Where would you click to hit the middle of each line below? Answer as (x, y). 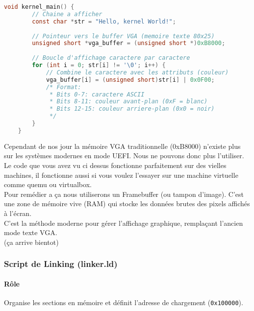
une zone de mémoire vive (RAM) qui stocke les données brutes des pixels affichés (127, 203)
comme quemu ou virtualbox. (48, 184)
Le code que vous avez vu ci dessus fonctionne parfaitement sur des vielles (115, 165)
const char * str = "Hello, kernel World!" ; (104, 21)
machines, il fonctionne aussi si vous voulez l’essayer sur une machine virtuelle (121, 175)
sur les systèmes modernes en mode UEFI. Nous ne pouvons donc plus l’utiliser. (124, 155)
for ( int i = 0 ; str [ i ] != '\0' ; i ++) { (99, 65)
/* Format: (63, 87)
